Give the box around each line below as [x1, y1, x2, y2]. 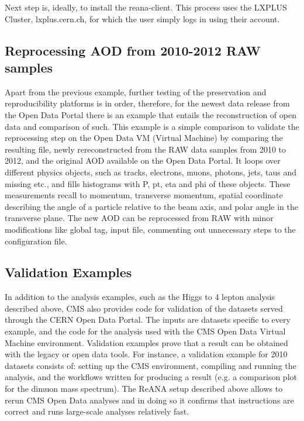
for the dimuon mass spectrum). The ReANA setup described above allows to [5, 382, 283, 395]
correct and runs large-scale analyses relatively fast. [5, 405, 189, 417]
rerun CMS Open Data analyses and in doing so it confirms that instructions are [5, 394, 294, 406]
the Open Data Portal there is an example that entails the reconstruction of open [5, 108, 296, 120]
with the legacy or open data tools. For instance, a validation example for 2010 [5, 348, 288, 360]
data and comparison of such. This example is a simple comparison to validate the [5, 120, 299, 132]
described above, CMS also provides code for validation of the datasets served [5, 302, 283, 314]
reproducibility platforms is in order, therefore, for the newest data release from [5, 97, 290, 109]
